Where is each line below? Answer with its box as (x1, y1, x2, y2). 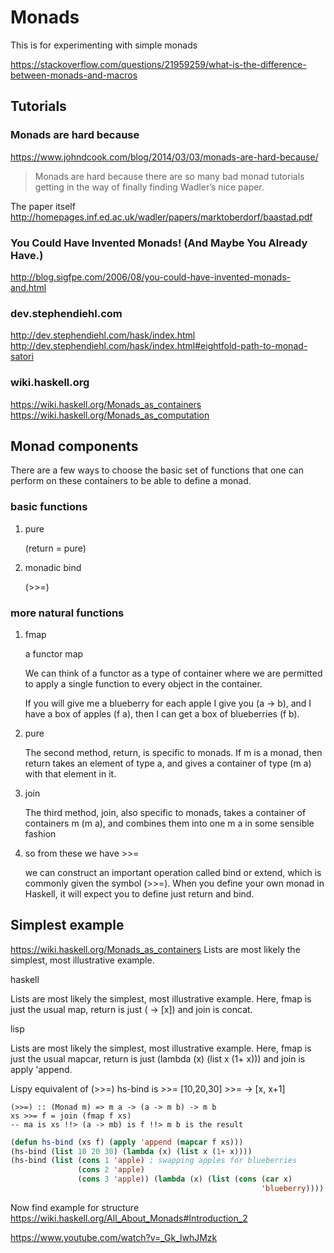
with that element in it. (24, 767, 117, 780)
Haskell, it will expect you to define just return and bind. (24, 887, 255, 900)
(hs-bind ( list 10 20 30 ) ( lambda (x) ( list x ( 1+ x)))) (10, 1146, 253, 1156)
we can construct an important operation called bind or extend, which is (24, 866, 322, 878)
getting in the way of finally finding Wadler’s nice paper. (34, 181, 265, 193)
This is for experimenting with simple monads (10, 39, 198, 51)
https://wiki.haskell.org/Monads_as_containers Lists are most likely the (10, 943, 301, 955)
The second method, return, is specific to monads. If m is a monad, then (24, 746, 323, 758)
